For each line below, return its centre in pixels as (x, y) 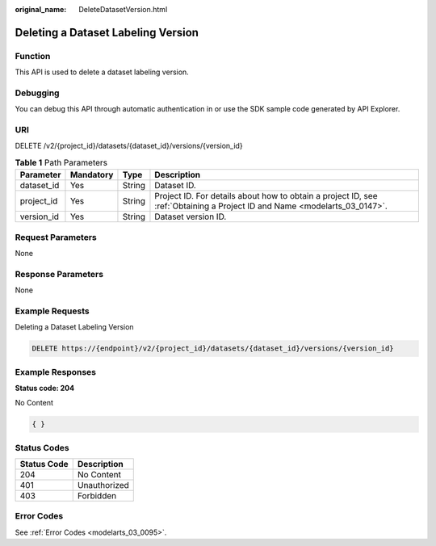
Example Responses (56, 372)
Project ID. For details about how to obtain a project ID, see (266, 196)
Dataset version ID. (191, 216)
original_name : (41, 9)
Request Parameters (56, 237)
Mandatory (92, 175)
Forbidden (97, 496)
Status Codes (42, 447)
